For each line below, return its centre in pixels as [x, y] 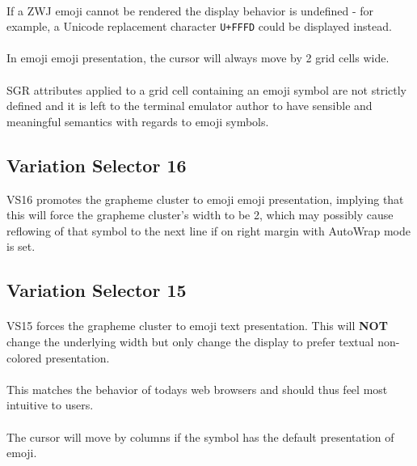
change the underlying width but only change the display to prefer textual [190, 341]
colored [24, 357]
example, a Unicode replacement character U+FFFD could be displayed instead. [199, 26]
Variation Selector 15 [97, 290]
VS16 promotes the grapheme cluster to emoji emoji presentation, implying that [205, 199]
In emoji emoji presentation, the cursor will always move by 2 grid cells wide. [198, 58]
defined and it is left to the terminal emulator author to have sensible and [190, 106]
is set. [21, 246]
